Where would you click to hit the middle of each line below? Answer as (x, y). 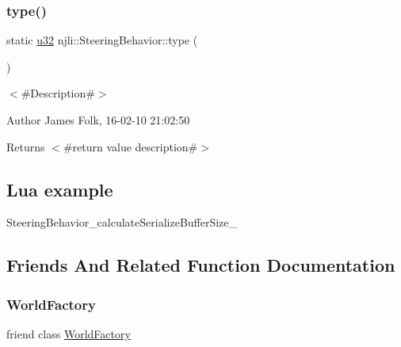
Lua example (60, 189)
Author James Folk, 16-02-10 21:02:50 (98, 120)
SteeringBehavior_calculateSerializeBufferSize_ (122, 222)
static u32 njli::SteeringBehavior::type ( (102, 40)
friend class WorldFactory (69, 333)
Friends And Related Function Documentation (201, 265)
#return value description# (130, 146)
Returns (26, 146)
